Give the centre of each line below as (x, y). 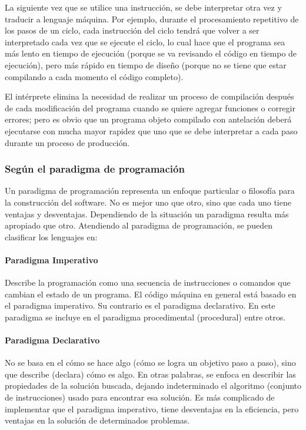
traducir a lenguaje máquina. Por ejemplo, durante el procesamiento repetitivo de (152, 19)
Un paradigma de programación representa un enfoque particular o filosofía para (150, 191)
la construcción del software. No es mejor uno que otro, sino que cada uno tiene (148, 202)
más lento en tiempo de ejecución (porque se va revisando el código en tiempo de (151, 53)
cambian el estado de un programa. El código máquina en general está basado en (151, 294)
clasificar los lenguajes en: (51, 236)
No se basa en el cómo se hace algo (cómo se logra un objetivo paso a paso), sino (150, 363)
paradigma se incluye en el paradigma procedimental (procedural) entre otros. (145, 317)
